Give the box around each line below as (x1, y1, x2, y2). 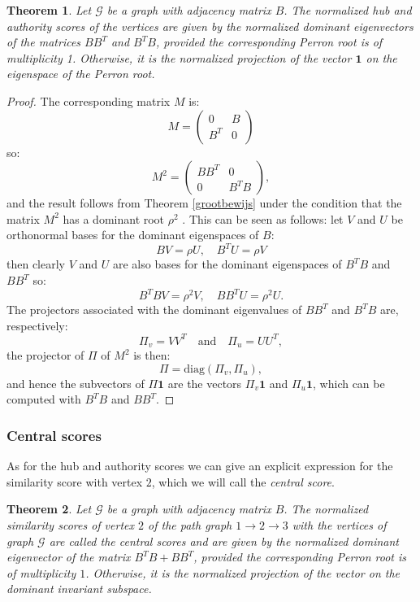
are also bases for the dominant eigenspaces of (112, 255, 342, 273)
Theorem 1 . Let (6, 2, 92, 18)
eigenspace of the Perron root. (6, 65, 155, 82)
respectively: (6, 316, 68, 334)
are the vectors (167, 374, 242, 391)
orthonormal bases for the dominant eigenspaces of (6, 226, 259, 243)
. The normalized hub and (284, 2, 412, 18)
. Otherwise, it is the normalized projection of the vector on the (85, 564, 401, 581)
